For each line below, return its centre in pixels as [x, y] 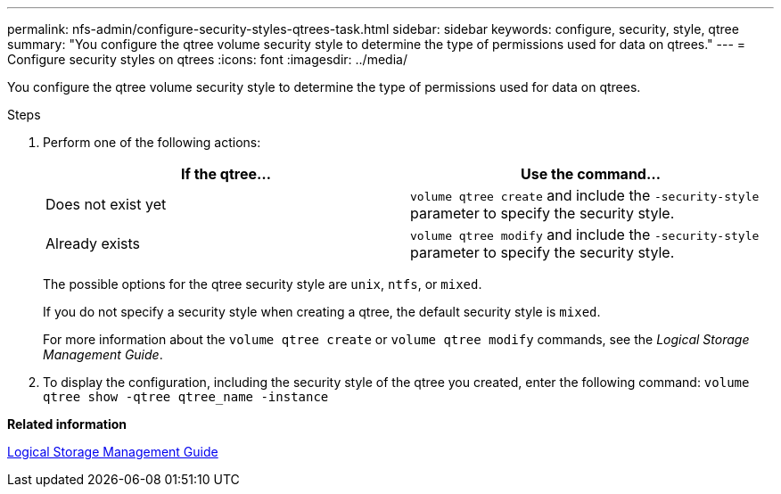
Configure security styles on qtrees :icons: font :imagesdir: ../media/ [207, 59]
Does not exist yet [106, 204]
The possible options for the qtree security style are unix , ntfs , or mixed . [263, 284]
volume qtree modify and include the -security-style [585, 235]
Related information [67, 424]
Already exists [93, 243]
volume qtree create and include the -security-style [585, 195]
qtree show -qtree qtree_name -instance [186, 397]
